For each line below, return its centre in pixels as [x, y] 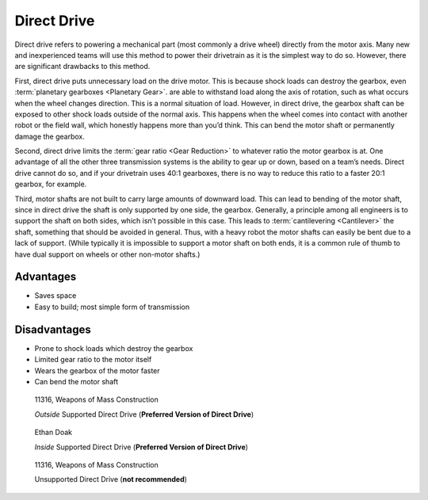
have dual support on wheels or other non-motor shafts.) [107, 254]
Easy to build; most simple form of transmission [112, 307]
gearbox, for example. [51, 184]
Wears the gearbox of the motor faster [97, 370]
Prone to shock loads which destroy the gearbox [114, 348]
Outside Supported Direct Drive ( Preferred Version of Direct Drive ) [144, 414]
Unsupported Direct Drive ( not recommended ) [111, 479]
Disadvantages [53, 329]
